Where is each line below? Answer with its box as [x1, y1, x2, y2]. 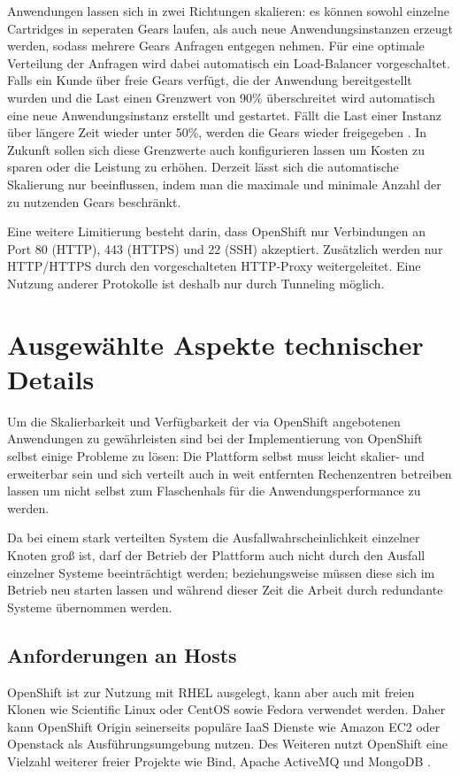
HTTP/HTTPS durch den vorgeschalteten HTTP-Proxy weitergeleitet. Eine [7, 257, 421, 275]
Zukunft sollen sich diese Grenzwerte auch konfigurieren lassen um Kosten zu [7, 140, 425, 158]
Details [7, 360, 95, 396]
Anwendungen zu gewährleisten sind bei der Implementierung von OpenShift [7, 429, 423, 448]
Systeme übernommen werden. [7, 597, 172, 616]
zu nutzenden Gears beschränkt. [7, 192, 181, 211]
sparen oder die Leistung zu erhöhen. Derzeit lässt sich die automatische [7, 158, 399, 176]
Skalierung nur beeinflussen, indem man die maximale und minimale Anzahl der [7, 174, 441, 193]
